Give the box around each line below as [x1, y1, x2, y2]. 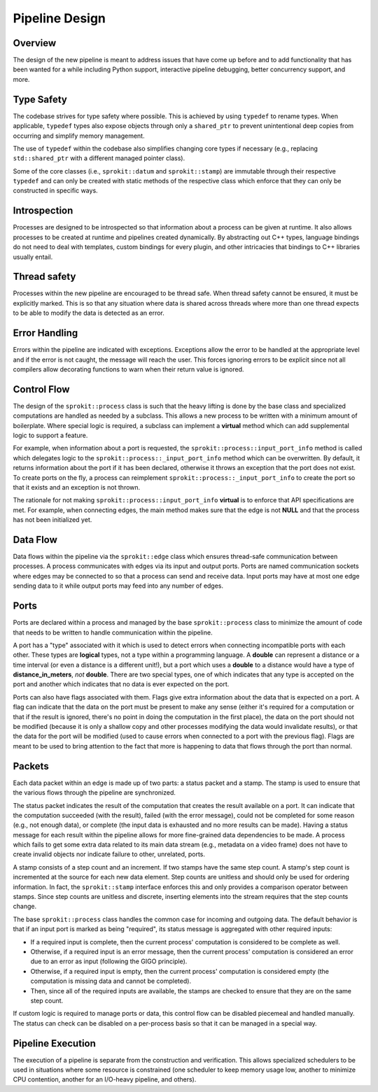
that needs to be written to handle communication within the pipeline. [13, 628, 213, 637]
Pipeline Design [13, 10, 106, 26]
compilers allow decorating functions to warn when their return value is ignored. [13, 364, 244, 374]
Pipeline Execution [13, 1037, 96, 1049]
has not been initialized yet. [13, 516, 92, 524]
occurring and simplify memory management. [13, 132, 145, 140]
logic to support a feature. [13, 431, 88, 440]
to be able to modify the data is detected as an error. [13, 309, 164, 318]
